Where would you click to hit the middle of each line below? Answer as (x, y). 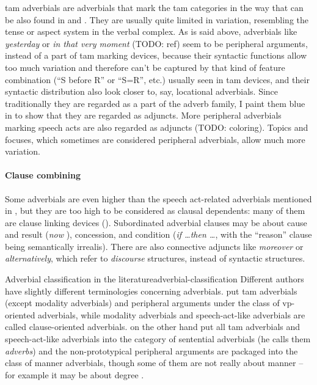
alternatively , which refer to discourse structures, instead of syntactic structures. (155, 258)
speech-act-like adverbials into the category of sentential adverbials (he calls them (158, 339)
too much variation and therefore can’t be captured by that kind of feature (145, 67)
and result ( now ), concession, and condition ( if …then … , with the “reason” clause (158, 234)
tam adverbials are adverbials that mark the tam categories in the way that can (154, 7)
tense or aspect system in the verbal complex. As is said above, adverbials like (151, 31)
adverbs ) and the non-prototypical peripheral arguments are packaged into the (151, 350)
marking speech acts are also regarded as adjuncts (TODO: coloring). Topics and (157, 127)
